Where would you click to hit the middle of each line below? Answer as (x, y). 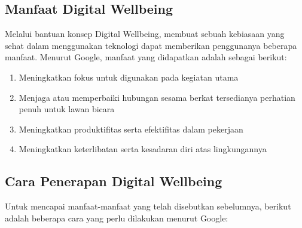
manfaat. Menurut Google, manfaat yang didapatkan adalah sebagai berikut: (146, 57)
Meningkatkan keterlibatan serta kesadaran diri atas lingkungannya (143, 149)
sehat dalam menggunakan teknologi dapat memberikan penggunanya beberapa (151, 45)
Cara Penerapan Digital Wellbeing (114, 181)
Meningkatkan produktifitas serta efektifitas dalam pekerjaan (131, 129)
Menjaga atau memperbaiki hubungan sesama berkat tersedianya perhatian (157, 97)
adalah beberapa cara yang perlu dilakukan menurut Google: (117, 218)
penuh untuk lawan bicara (67, 109)
